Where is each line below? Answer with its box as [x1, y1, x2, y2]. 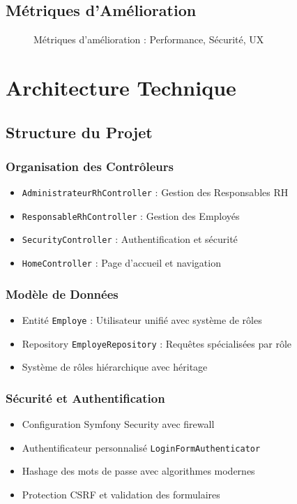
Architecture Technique [6, 73, 236, 101]
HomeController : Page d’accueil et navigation [22, 255, 221, 270]
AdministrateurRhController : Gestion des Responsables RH [22, 185, 289, 200]
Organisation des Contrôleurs [6, 157, 174, 175]
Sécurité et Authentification [6, 389, 165, 406]
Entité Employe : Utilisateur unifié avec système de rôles [22, 313, 262, 327]
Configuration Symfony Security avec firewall [22, 417, 215, 431]
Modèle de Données [6, 285, 119, 302]
